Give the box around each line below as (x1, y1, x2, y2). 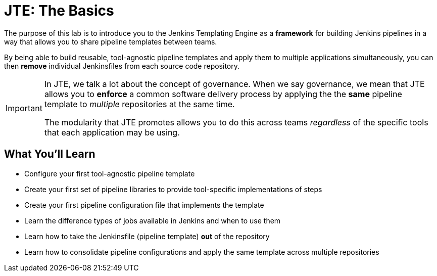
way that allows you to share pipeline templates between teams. (4, 37, 217, 46)
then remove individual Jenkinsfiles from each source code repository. (4, 61, 240, 70)
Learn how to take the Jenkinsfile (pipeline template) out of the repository (24, 232, 270, 241)
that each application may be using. (44, 127, 180, 137)
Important (6, 103, 42, 113)
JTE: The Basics (4, 2, 114, 19)
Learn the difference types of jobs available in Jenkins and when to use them (24, 216, 281, 225)
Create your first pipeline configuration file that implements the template (24, 200, 264, 209)
